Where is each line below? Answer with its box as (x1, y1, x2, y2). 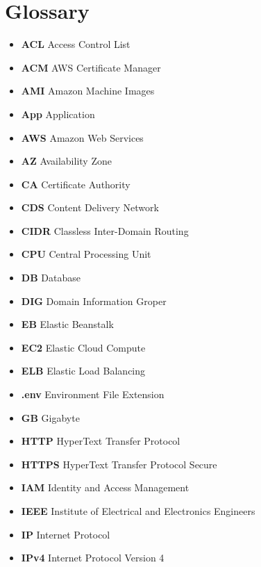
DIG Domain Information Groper (21, 293, 167, 308)
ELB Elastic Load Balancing (21, 363, 146, 378)
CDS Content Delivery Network (21, 200, 159, 215)
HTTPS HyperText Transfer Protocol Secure (21, 457, 217, 471)
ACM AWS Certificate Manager (21, 60, 161, 74)
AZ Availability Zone (21, 154, 112, 168)
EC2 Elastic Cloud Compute (21, 340, 146, 354)
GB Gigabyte (21, 410, 80, 425)
